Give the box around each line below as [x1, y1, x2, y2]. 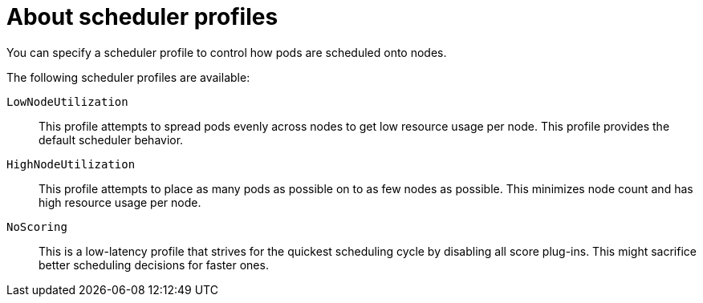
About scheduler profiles [6, 3, 278, 30]
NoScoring [6, 220, 67, 233]
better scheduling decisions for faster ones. [39, 257, 269, 272]
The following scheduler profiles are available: [6, 70, 250, 84]
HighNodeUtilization [6, 157, 136, 171]
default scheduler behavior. [39, 132, 184, 147]
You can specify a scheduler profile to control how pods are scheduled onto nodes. [6, 45, 447, 59]
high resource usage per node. [39, 195, 201, 209]
